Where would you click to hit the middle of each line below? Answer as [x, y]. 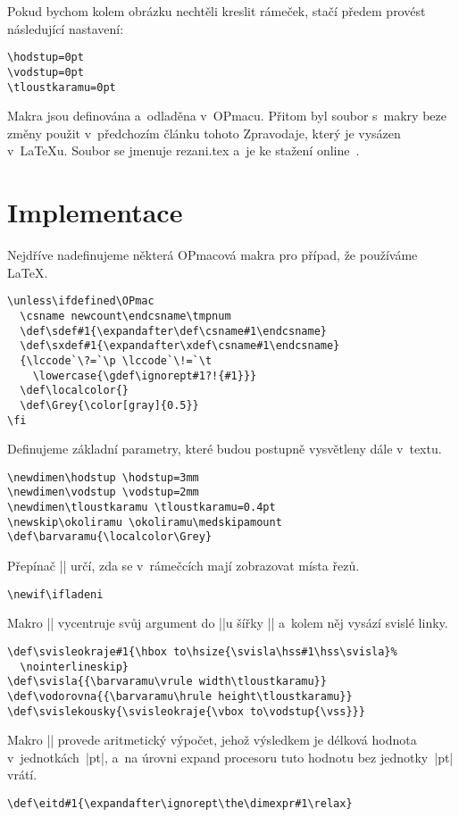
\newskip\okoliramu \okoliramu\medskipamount [145, 522]
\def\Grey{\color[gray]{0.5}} [109, 405]
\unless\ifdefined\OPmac [81, 301]
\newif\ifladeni [55, 594]
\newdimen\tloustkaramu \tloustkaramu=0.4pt [142, 508]
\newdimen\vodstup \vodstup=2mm [103, 492]
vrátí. [22, 775]
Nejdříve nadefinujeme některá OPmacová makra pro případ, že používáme [213, 255]
